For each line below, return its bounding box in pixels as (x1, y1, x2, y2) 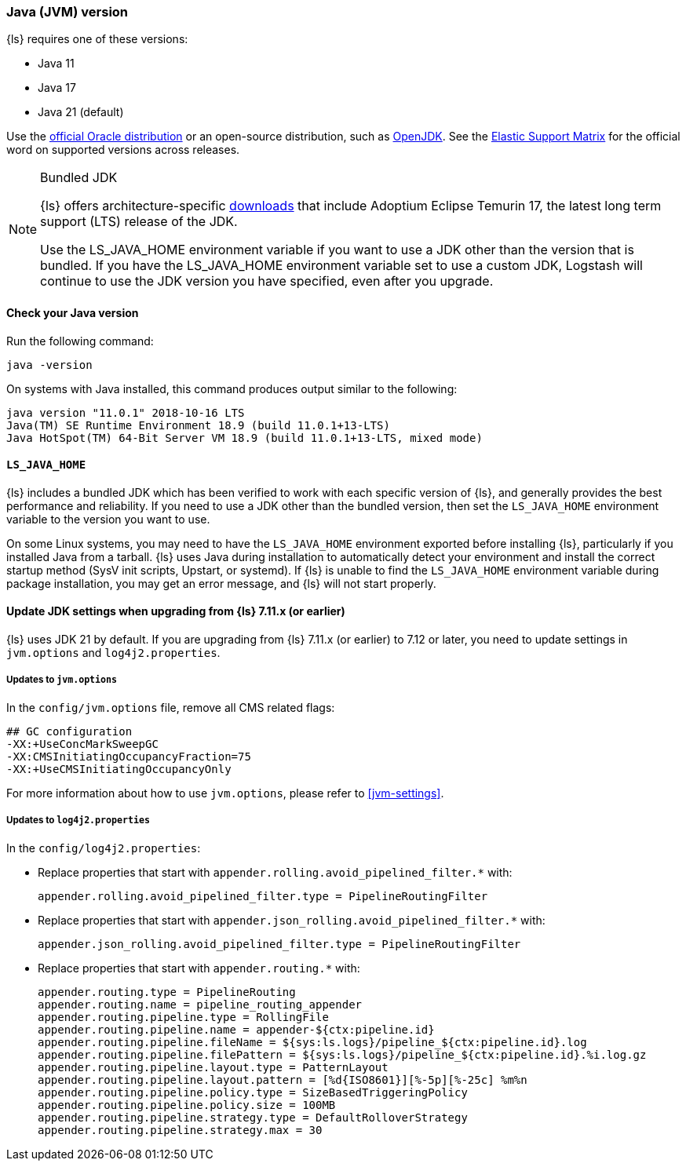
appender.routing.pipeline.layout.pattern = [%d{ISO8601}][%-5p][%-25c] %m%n (38, 1073, 527, 1086)
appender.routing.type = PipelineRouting (38, 985, 296, 998)
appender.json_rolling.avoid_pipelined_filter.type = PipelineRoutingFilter (38, 937, 521, 950)
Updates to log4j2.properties (6, 815, 151, 826)
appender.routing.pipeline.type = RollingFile (38, 1010, 329, 1023)
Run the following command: (6, 334, 154, 348)
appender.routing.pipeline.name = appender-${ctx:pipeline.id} (38, 1023, 435, 1036)
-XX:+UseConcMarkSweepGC (6, 737, 159, 750)
